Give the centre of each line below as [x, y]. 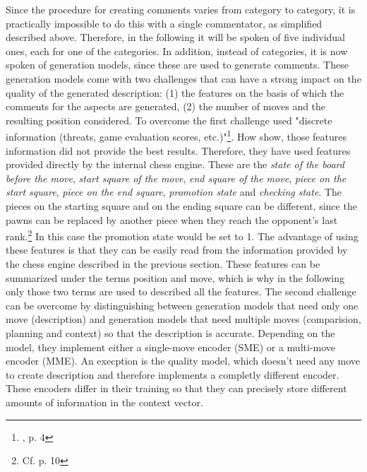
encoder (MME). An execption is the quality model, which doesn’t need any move [183, 361]
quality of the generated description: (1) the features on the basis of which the [175, 92]
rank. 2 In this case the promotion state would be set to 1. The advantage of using [182, 235]
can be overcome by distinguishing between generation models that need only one [182, 305]
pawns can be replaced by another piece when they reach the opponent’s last [172, 219]
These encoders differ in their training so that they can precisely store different [176, 388]
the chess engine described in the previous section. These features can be [163, 264]
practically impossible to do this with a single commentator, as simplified [164, 23]
